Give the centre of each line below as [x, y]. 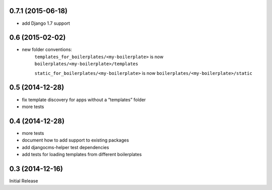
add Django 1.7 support [46, 23]
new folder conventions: [47, 50]
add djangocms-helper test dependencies [65, 147]
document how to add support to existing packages [76, 140]
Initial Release [24, 181]
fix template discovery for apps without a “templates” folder [84, 100]
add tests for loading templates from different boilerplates [82, 154]
